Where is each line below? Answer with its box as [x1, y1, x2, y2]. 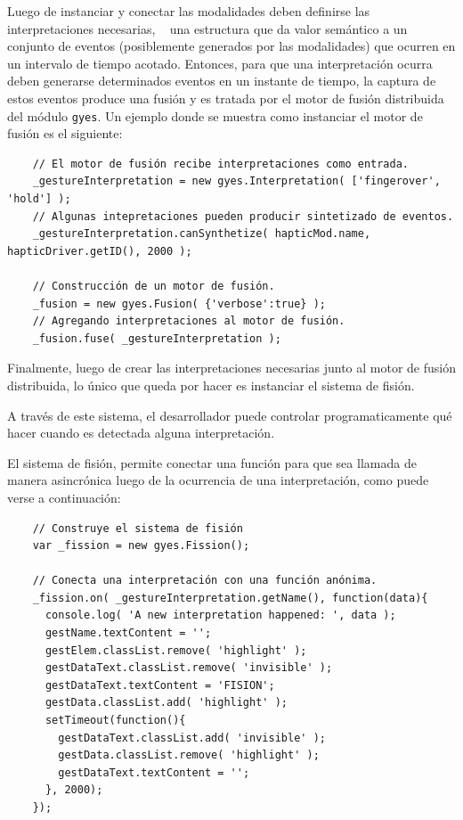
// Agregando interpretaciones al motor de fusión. [32, 315, 345, 328]
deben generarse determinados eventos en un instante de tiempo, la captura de [7, 71, 436, 90]
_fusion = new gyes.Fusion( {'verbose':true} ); [32, 297, 326, 310]
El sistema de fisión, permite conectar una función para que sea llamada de [7, 453, 417, 471]
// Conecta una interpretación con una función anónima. [32, 574, 378, 587]
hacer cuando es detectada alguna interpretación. [7, 423, 275, 442]
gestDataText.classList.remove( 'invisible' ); [45, 661, 333, 675]
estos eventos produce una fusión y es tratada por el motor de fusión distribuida [7, 88, 444, 107]
